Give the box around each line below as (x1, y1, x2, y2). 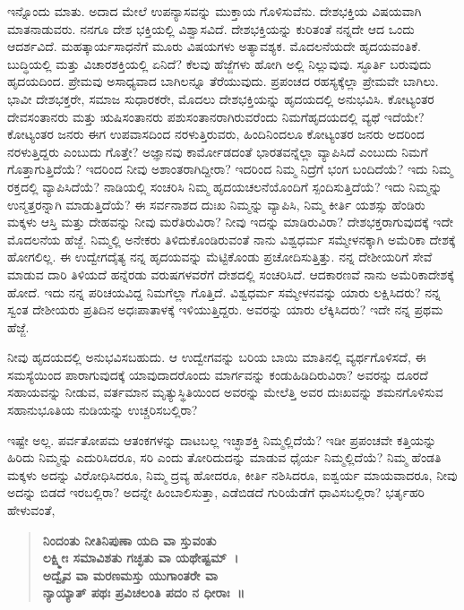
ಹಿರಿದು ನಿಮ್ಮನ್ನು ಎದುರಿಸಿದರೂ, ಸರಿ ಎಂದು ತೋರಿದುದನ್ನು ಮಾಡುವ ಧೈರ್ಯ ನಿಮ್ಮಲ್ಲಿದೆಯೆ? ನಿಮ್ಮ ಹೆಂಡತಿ (7, 448, 442, 467)
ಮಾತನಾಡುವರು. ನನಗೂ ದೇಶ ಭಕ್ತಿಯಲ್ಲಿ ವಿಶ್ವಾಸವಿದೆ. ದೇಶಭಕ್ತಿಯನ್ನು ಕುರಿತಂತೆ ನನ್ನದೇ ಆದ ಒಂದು (7, 19, 415, 38)
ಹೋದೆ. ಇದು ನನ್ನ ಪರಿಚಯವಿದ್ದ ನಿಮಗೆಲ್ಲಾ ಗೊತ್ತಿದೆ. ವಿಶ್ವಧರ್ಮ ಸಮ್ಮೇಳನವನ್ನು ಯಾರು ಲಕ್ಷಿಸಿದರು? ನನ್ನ (7, 282, 441, 301)
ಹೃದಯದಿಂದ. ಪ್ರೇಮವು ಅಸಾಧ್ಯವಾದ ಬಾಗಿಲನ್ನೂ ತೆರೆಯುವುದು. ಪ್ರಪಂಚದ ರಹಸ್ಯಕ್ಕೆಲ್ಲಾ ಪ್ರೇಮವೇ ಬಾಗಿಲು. (7, 72, 439, 90)
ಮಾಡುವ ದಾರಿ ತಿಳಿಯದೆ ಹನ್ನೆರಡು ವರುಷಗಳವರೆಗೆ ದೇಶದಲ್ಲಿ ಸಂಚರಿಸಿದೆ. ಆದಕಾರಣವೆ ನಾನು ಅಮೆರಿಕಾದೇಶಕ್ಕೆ (7, 264, 454, 283)
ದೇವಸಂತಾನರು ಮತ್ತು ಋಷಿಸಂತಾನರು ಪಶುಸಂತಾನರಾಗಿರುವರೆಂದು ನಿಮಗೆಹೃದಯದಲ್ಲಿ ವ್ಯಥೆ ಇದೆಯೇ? (7, 107, 425, 125)
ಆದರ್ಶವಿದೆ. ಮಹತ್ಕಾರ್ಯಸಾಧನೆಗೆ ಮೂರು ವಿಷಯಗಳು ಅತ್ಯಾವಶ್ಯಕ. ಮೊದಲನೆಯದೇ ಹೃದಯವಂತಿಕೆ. (7, 37, 421, 56)
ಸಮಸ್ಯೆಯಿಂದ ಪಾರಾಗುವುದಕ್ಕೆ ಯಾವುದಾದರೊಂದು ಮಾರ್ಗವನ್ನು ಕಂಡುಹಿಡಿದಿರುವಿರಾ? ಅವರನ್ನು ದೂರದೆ (7, 365, 428, 383)
